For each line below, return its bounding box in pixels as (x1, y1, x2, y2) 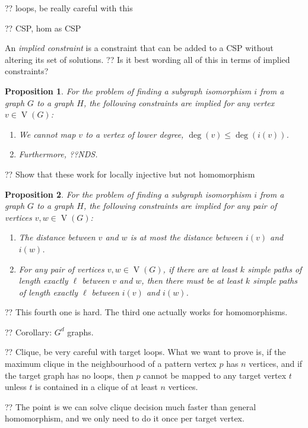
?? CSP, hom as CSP (5, 21, 81, 34)
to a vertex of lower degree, (85, 128, 184, 140)
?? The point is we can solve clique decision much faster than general (5, 400, 256, 413)
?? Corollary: (5, 325, 52, 338)
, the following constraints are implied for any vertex (83, 96, 275, 109)
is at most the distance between (130, 231, 243, 243)
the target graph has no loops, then (5, 369, 134, 381)
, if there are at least (163, 262, 237, 275)
